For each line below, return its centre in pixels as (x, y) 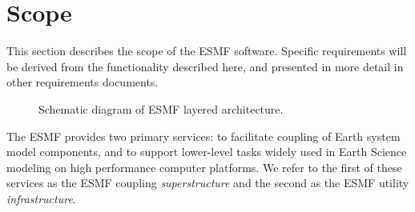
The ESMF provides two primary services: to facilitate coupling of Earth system (203, 136)
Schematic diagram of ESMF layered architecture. (161, 108)
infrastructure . (41, 198)
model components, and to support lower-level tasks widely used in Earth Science (207, 152)
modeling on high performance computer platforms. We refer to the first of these (204, 167)
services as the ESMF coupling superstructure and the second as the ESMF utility (208, 183)
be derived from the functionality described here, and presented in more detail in (205, 66)
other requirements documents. (83, 82)
